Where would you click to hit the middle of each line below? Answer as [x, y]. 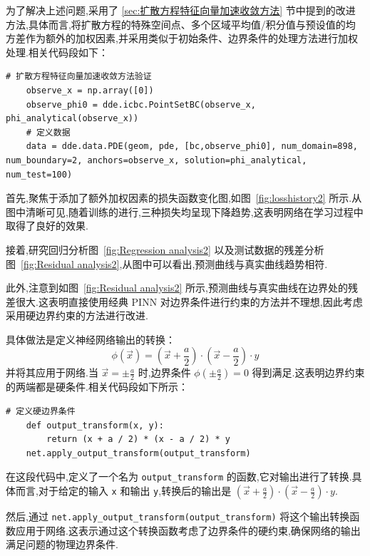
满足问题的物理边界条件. [62, 544]
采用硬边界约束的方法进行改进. [77, 315]
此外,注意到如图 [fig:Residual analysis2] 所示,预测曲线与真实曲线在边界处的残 [182, 288]
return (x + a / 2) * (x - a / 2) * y [138, 439]
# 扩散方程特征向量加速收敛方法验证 [79, 77]
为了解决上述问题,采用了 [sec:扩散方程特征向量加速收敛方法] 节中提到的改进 [181, 10]
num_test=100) [39, 174]
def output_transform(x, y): [95, 425]
